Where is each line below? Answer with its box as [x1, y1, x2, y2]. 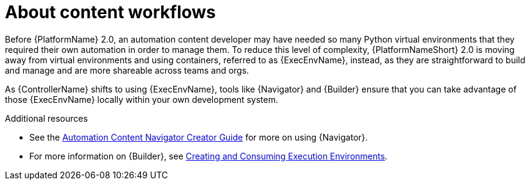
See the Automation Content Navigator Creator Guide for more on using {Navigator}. [29, 131, 368, 142]
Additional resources [5, 113, 88, 124]
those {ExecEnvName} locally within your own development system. [5, 94, 278, 105]
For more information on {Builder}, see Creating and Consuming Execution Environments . [29, 150, 388, 161]
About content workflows [5, 2, 216, 23]
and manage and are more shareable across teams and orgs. [5, 65, 249, 75]
